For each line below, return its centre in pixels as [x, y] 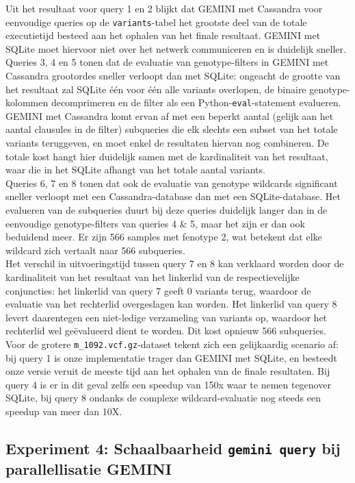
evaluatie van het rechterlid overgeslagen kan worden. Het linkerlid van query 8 [171, 304]
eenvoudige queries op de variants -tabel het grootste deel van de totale [156, 22]
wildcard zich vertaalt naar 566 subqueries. [95, 250]
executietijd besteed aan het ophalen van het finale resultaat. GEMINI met [163, 35]
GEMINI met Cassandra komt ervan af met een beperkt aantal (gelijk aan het [170, 115]
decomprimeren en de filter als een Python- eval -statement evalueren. [196, 102]
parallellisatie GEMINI [89, 468]
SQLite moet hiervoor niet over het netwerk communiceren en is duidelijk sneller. [176, 48]
